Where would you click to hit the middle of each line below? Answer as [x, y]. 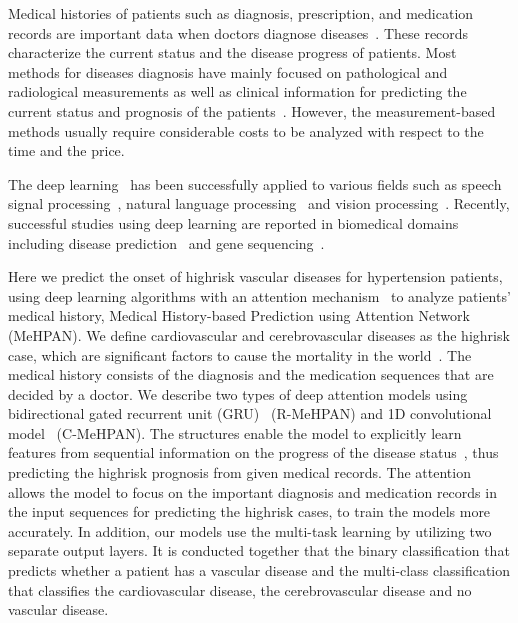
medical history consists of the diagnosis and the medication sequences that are [251, 374]
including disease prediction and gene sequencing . [166, 242]
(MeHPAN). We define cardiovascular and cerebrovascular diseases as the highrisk [259, 334]
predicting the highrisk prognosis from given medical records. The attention [239, 472]
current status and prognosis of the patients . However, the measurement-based [252, 110]
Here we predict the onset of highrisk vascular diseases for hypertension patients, [255, 276]
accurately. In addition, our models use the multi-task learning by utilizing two [250, 530]
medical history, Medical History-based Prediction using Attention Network [239, 315]
